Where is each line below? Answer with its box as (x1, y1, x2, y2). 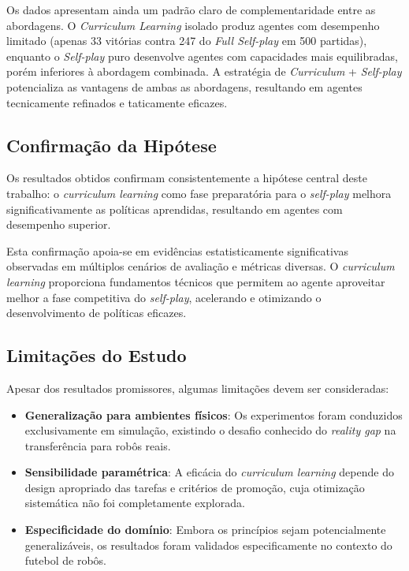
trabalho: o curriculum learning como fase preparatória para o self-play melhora (6, 185, 392, 201)
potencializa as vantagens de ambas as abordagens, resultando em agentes (6, 78, 363, 95)
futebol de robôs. (24, 552, 106, 569)
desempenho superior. (6, 216, 111, 233)
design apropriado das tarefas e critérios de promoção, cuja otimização (24, 479, 365, 495)
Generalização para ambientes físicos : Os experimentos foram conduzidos (24, 406, 403, 423)
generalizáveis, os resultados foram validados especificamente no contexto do (24, 536, 392, 553)
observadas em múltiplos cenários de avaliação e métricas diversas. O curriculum (6, 258, 395, 274)
